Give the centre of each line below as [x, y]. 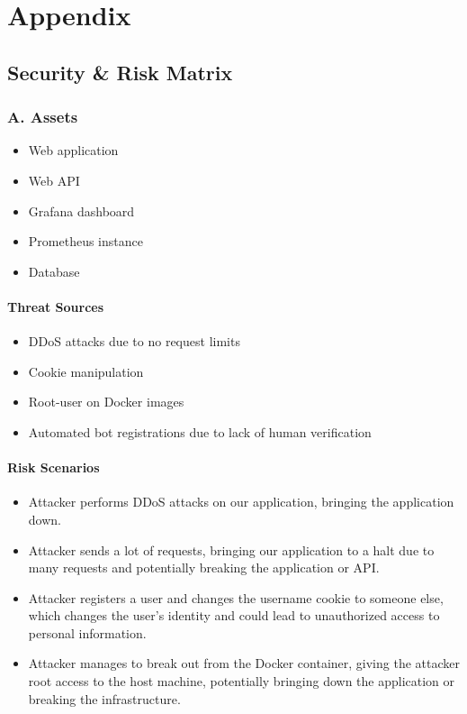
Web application [73, 150]
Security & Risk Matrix [120, 72]
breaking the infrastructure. [104, 698]
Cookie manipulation [86, 371]
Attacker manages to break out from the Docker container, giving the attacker [244, 663]
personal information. [87, 632]
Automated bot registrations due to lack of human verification [200, 431]
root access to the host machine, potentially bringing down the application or [242, 681]
